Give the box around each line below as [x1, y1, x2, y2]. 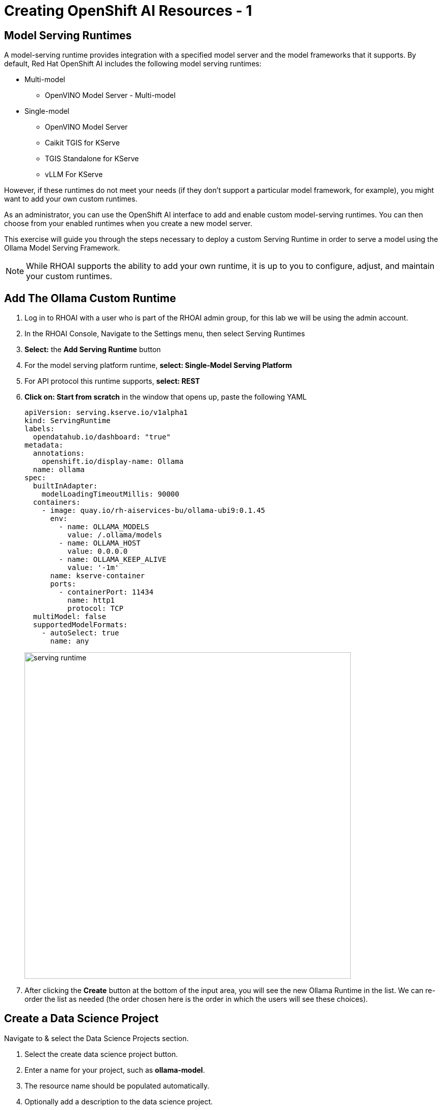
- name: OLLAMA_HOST [59, 539, 141, 548]
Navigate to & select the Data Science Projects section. [4, 1033, 189, 1043]
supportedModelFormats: [33, 621, 128, 629]
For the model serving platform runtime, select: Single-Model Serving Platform [24, 361, 292, 370]
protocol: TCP [67, 604, 123, 613]
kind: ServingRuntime [24, 416, 111, 425]
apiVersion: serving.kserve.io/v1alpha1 [24, 408, 188, 417]
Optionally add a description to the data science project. [24, 1097, 213, 1106]
